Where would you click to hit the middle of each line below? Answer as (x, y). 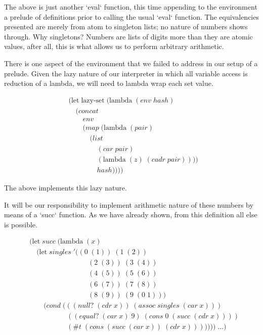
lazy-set (93, 100)
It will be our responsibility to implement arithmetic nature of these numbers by (129, 204)
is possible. (21, 224)
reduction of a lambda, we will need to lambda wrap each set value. (109, 83)
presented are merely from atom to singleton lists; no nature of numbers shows (126, 27)
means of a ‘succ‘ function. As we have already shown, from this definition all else (131, 214)
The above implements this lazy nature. (65, 187)
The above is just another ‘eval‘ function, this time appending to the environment (131, 7)
